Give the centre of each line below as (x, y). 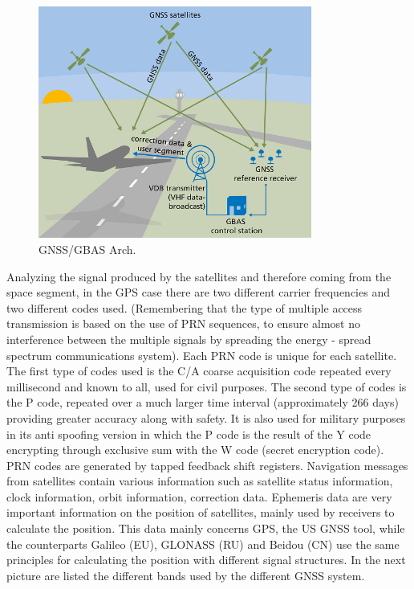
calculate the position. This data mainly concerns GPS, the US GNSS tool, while (206, 528)
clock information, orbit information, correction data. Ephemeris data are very (199, 496)
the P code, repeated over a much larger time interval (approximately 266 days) (203, 402)
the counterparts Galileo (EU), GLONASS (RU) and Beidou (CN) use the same (203, 544)
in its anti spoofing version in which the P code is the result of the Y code (189, 434)
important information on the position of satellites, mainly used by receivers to (201, 512)
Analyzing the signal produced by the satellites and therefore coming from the (199, 276)
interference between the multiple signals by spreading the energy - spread (189, 339)
